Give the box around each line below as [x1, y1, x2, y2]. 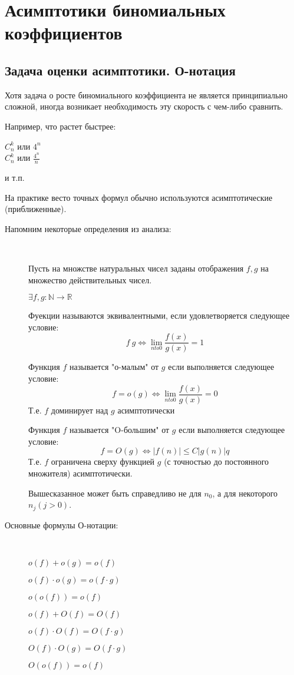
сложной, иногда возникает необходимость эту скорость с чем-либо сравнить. [5, 100, 283, 113]
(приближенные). [5, 203, 67, 215]
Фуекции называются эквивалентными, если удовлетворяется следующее [28, 309, 290, 322]
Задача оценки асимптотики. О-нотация [5, 61, 236, 79]
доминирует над [51, 403, 108, 416]
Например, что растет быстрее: [5, 120, 116, 132]
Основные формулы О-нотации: [5, 518, 118, 531]
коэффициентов [5, 21, 123, 45]
